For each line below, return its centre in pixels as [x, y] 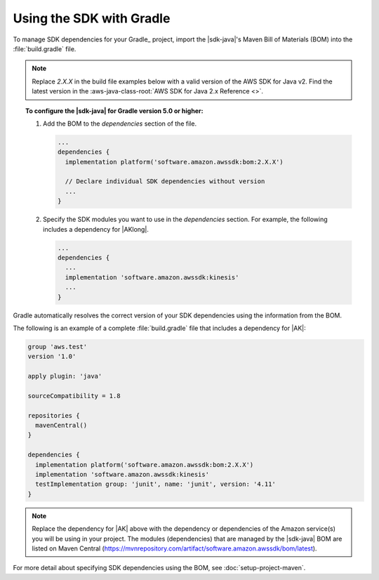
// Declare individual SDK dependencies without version [165, 182]
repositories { [54, 415]
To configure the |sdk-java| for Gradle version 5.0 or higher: [114, 111]
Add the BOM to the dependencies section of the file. [120, 124]
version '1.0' [52, 357]
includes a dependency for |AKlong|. [96, 229]
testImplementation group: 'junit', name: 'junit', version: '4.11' [156, 484]
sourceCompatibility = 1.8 [74, 396]
